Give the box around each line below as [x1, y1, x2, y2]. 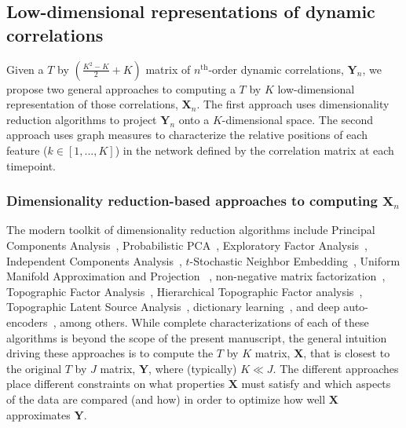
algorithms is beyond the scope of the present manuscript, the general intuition [6, 329, 387, 346]
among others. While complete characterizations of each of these [60, 313, 369, 330]
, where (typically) [148, 360, 237, 376]
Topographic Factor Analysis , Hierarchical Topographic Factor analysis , [6, 283, 363, 299]
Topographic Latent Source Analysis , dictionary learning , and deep [6, 298, 340, 315]
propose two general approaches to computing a [6, 80, 236, 97]
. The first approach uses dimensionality [196, 96, 390, 112]
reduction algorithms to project [6, 111, 157, 127]
